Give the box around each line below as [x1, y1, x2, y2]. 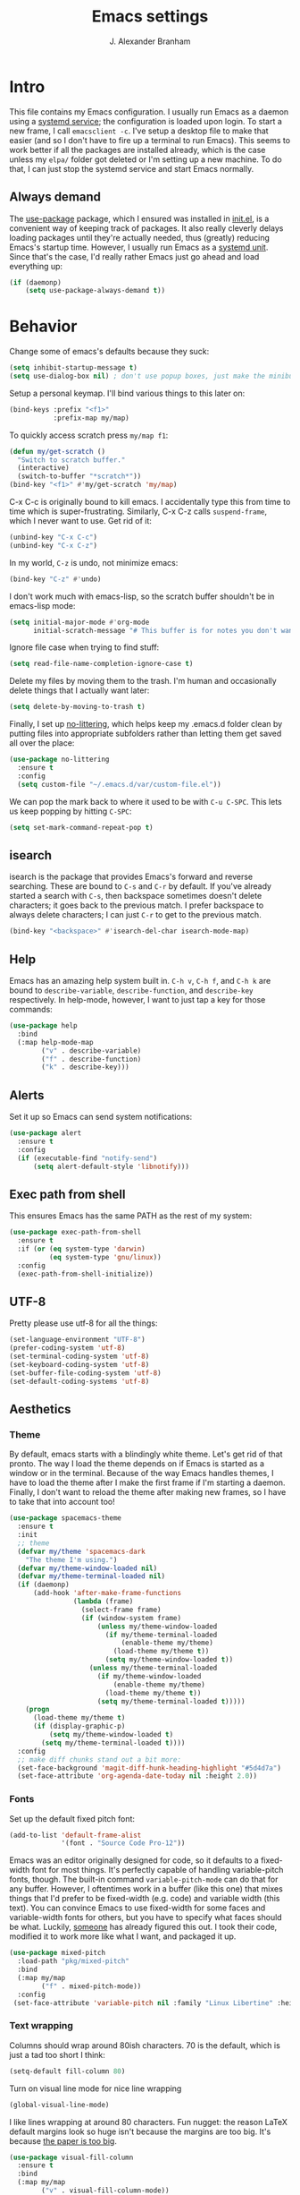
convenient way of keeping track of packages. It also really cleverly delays [9, 222, 284, 234]
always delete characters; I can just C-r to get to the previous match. [9, 910, 262, 920]
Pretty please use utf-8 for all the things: [9, 1318, 158, 1328]
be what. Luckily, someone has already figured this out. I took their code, [9, 1922, 278, 1933]
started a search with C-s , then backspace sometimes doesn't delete [9, 891, 262, 901]
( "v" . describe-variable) [41, 1046, 142, 1055]
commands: [9, 1004, 54, 1015]
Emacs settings [91, 6, 209, 27]
